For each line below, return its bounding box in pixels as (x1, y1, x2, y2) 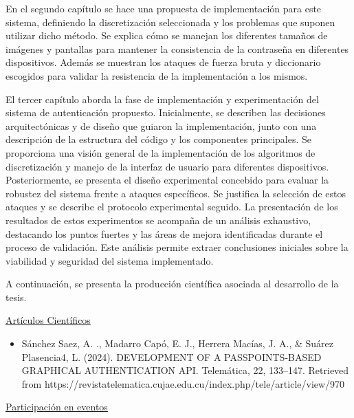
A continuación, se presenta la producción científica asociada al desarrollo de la (5, 276, 339, 291)
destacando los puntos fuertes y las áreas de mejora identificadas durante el (5, 226, 323, 241)
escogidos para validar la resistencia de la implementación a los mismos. (5, 68, 308, 82)
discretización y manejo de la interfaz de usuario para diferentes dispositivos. (5, 159, 329, 173)
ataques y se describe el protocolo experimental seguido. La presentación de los (5, 199, 338, 214)
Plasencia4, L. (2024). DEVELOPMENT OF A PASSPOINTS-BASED (21, 349, 322, 364)
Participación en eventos (5, 399, 108, 414)
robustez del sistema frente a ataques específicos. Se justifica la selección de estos (5, 186, 346, 200)
